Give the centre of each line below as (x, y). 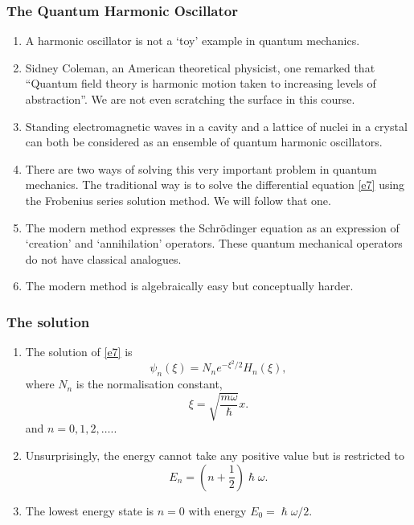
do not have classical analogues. (103, 258)
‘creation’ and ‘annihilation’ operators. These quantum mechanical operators (214, 243)
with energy (217, 510)
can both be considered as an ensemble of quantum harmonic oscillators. (204, 142)
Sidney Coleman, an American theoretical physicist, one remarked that (200, 67)
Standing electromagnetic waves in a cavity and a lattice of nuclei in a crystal (216, 126)
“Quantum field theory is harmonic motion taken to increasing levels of (201, 83)
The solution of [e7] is (79, 352)
